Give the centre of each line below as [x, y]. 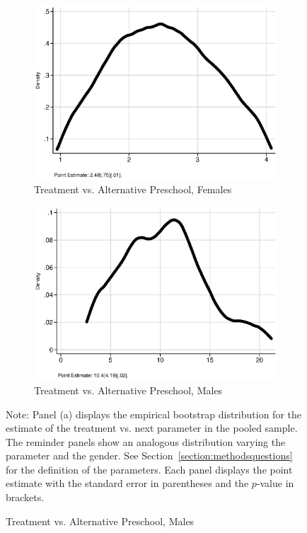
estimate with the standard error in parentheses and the [127, 483]
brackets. [25, 497]
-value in [275, 483]
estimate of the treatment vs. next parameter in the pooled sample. [152, 428]
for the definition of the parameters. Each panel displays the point [149, 469]
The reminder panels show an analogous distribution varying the [146, 441]
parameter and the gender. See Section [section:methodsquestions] [149, 455]
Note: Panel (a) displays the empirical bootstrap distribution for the [153, 414]
